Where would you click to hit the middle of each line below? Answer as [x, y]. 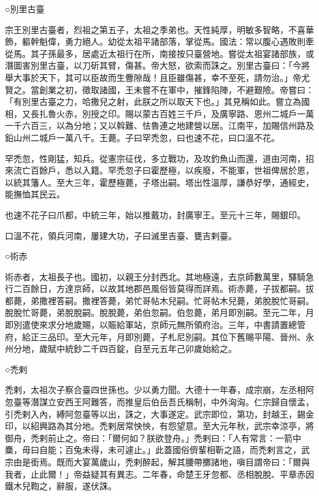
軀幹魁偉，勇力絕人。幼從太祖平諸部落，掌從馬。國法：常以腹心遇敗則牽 [168, 41]
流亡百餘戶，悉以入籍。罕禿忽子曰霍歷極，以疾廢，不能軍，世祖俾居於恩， [163, 170]
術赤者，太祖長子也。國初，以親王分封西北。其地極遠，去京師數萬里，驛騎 [155, 276]
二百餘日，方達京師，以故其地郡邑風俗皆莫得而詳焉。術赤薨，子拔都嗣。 [159, 288]
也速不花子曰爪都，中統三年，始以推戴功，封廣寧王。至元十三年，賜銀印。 [155, 214]
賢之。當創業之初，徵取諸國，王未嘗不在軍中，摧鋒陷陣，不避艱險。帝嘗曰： [159, 89]
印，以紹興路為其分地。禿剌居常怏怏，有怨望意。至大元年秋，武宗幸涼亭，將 [159, 426]
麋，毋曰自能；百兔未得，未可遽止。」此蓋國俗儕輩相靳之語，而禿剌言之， [153, 450]
